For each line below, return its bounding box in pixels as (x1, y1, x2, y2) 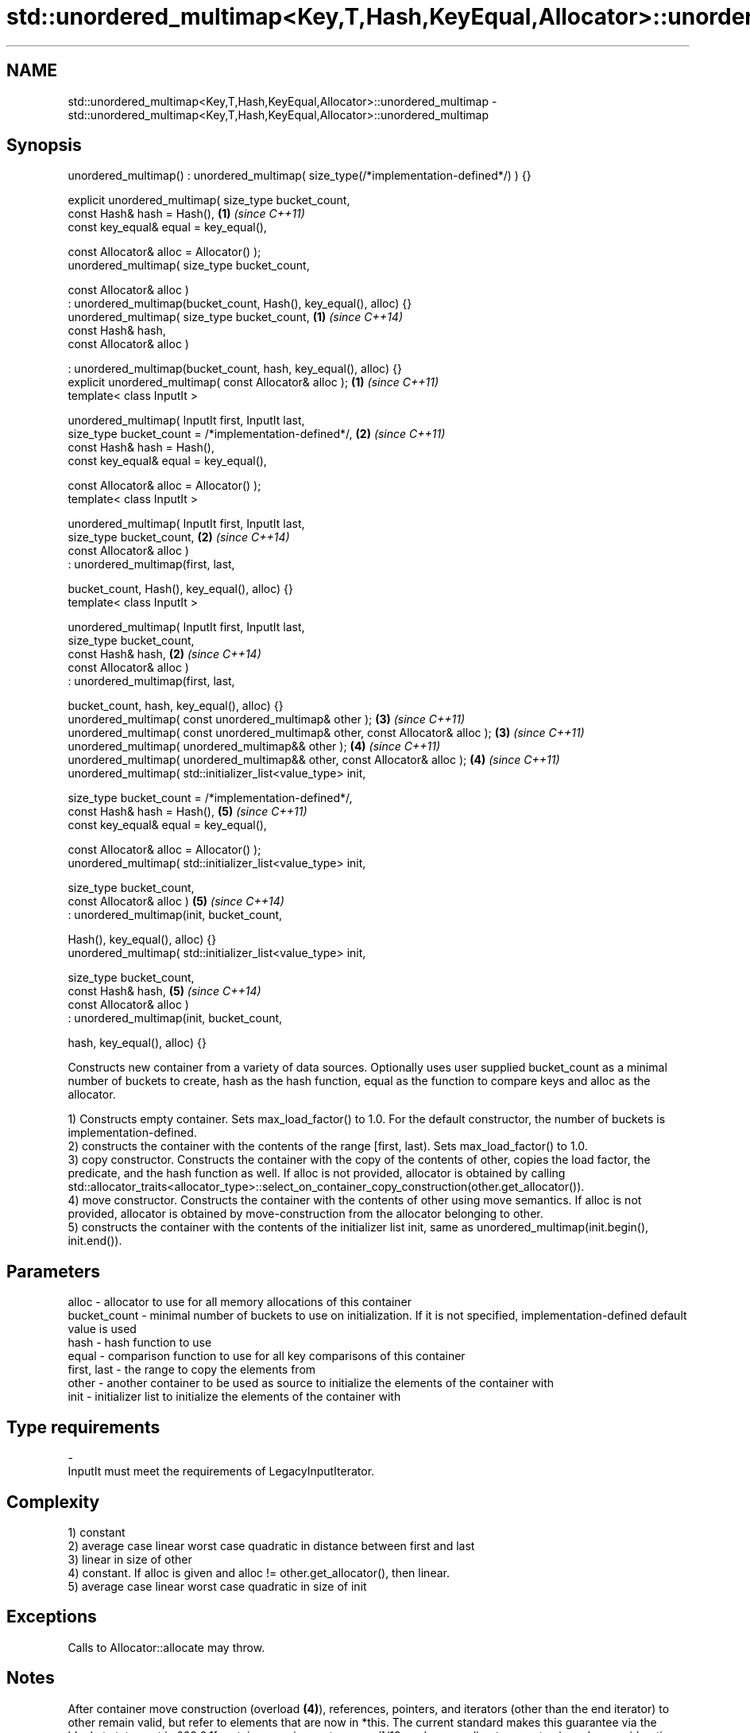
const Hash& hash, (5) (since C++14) (68, 984, 261, 998)
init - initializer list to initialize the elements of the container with (68, 1390, 401, 1404)
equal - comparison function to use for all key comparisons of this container (68, 1349, 466, 1363)
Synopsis (6, 135, 82, 156)
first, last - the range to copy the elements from (68, 1363, 316, 1377)
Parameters (6, 1261, 100, 1281)
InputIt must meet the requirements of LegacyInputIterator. (68, 1464, 375, 1479)
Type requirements (6, 1417, 160, 1437)
